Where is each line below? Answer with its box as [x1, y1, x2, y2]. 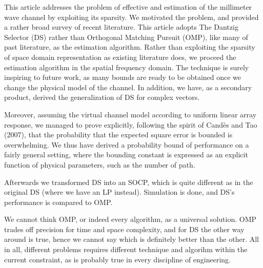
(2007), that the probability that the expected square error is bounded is [4, 129, 233, 140]
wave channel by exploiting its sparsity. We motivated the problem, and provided [4, 11, 259, 22]
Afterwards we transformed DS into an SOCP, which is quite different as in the [4, 176, 253, 187]
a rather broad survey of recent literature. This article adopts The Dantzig [4, 22, 238, 32]
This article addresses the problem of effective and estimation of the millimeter [4, 2, 252, 12]
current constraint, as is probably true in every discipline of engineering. [4, 254, 231, 264]
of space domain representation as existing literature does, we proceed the [4, 51, 236, 62]
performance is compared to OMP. [4, 196, 113, 207]
